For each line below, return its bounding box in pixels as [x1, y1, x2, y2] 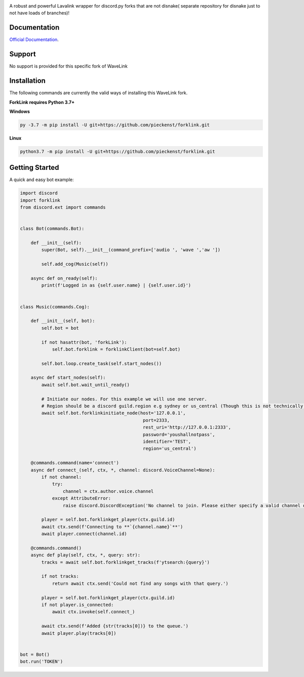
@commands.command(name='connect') [30, 460, 119, 466]
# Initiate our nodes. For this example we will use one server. [41, 396, 207, 402]
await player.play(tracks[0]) [41, 630, 117, 636]
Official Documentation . [9, 37, 59, 43]
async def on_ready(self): [30, 275, 98, 281]
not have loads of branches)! [9, 10, 69, 16]
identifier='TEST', [142, 439, 192, 444]
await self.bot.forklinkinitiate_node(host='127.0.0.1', [41, 410, 186, 416]
